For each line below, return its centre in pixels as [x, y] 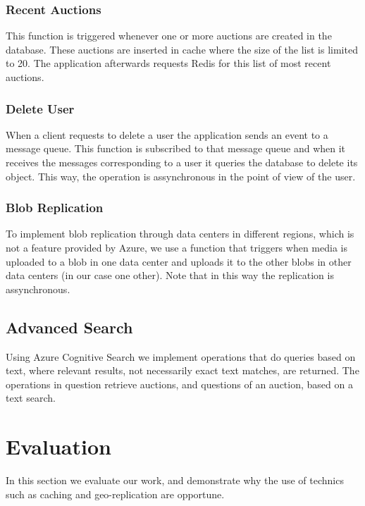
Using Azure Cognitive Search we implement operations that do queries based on [181, 356]
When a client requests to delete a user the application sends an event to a [167, 134]
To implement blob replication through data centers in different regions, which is [180, 234]
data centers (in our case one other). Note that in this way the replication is [170, 275]
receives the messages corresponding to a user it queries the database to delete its [182, 162]
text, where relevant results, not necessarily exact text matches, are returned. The [182, 370]
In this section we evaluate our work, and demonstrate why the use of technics [175, 480]
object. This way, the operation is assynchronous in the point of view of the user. [181, 176]
